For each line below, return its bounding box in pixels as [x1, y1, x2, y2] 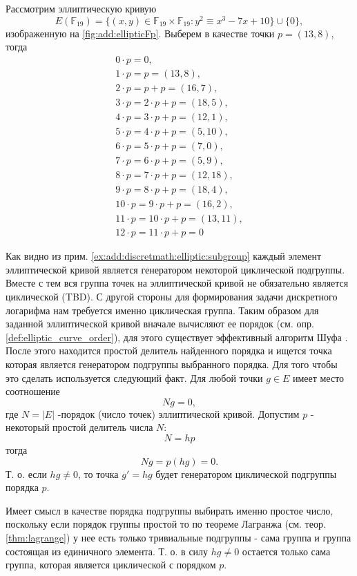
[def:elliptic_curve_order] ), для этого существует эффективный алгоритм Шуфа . [6, 329, 348, 344]
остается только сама [242, 544, 331, 558]
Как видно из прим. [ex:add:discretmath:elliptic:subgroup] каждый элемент [6, 249, 322, 263]
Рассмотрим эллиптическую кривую [6, 1, 157, 15]
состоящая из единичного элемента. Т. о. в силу [6, 544, 209, 558]
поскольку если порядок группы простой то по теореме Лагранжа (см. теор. [6, 517, 326, 531]
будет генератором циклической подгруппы [155, 466, 337, 481]
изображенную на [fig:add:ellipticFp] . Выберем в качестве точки [6, 26, 275, 40]
